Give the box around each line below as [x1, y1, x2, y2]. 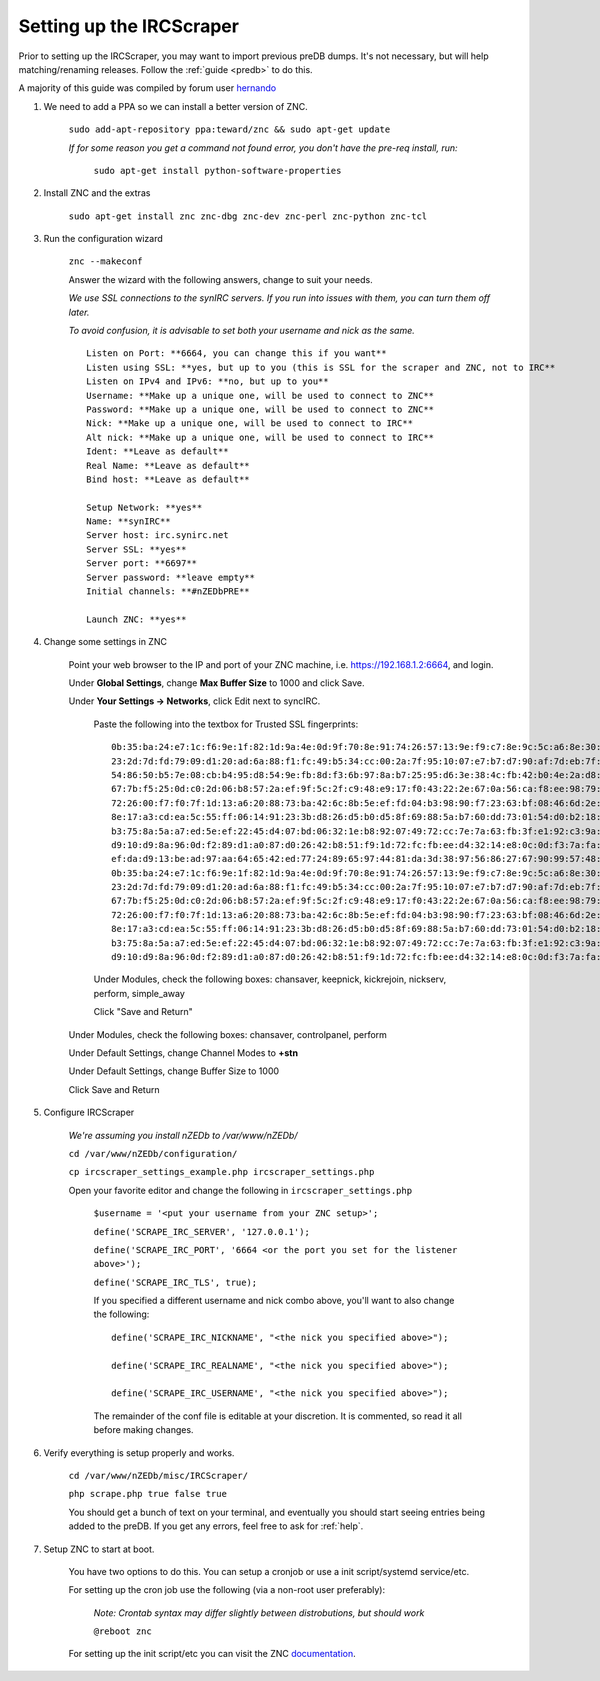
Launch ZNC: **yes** [86, 613, 187, 625]
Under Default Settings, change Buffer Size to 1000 [68, 1065, 280, 1077]
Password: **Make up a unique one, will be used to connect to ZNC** [86, 403, 435, 415]
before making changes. [93, 1424, 194, 1436]
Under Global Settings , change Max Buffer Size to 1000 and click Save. [68, 677, 365, 689]
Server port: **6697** [86, 558, 198, 569]
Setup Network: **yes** [86, 501, 203, 513]
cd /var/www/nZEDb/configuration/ [68, 1148, 238, 1159]
